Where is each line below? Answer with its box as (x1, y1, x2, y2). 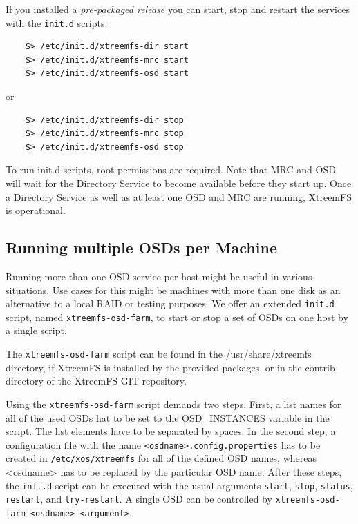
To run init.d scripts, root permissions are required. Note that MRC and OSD (6, 162, 336, 177)
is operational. (6, 203, 66, 217)
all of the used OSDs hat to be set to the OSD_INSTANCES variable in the (6, 410, 330, 425)
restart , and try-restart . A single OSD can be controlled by (6, 492, 272, 506)
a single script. (6, 323, 67, 338)
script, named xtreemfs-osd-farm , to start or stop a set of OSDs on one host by (6, 309, 348, 324)
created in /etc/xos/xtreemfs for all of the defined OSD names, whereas (6, 451, 317, 465)
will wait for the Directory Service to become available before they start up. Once (6, 176, 352, 190)
